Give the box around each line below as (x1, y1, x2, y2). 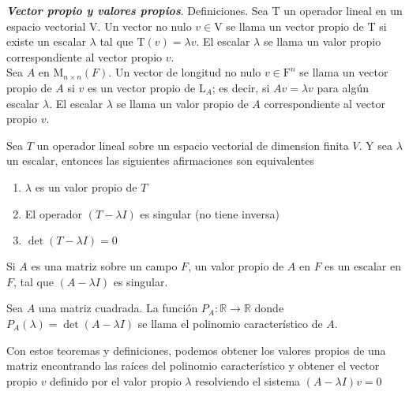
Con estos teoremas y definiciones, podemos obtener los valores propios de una (6, 341, 386, 358)
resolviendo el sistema (195, 372, 301, 389)
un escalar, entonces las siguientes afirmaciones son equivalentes (6, 152, 314, 169)
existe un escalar (6, 33, 86, 50)
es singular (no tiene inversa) (140, 205, 280, 222)
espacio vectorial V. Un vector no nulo (6, 17, 192, 34)
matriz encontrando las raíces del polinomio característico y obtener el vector (6, 357, 380, 374)
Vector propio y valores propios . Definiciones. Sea (6, 2, 268, 18)
